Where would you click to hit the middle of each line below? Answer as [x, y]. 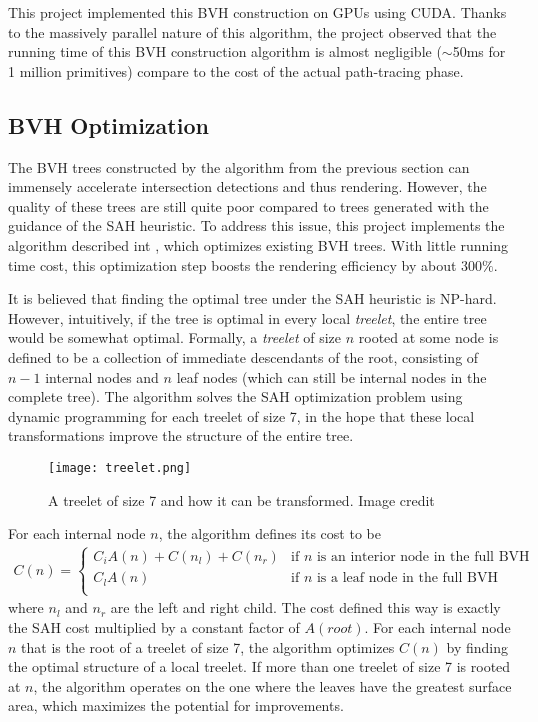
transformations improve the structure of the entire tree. [181, 435]
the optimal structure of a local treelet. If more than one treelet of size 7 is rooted [259, 666]
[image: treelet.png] [120, 467]
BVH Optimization [108, 124]
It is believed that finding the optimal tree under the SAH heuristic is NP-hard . [252, 298]
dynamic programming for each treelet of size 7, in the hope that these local [241, 415]
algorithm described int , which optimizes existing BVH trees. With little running [258, 244]
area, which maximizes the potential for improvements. [176, 705]
